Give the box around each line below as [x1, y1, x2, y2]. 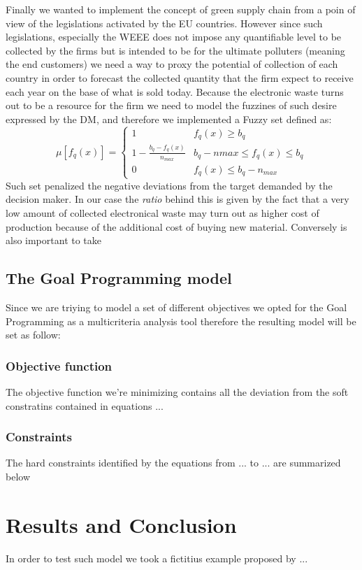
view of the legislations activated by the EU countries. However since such [6, 15, 323, 30]
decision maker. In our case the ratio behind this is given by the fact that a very [6, 192, 349, 206]
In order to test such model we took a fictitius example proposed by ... [6, 550, 308, 565]
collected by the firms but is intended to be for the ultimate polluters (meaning [6, 43, 345, 57]
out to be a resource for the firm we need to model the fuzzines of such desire [6, 98, 337, 113]
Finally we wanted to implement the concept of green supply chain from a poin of [6, 2, 356, 16]
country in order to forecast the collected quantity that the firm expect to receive [6, 70, 354, 85]
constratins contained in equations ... [6, 398, 164, 413]
